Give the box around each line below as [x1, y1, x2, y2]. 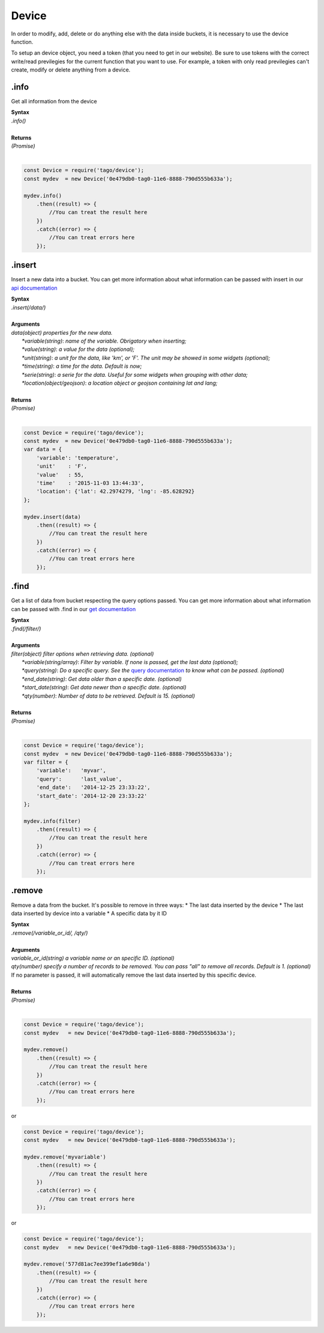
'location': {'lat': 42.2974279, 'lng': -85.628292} [36, 488, 195, 495]
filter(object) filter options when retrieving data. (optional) [11, 650, 154, 657]
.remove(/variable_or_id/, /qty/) [11, 929, 88, 936]
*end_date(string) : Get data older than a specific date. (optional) [22, 675, 182, 682]
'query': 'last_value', [36, 775, 122, 782]
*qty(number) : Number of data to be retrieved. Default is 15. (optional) [22, 692, 195, 700]
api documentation [11, 284, 58, 291]
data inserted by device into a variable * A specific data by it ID [11, 909, 167, 917]
